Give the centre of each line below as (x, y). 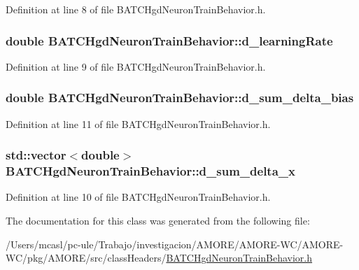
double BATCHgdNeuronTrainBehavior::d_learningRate (169, 40)
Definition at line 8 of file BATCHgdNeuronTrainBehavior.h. (136, 9)
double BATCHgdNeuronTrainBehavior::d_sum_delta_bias (180, 98)
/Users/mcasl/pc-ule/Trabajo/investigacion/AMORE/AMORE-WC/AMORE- (175, 244)
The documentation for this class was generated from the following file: (158, 220)
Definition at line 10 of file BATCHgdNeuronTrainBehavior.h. (138, 197)
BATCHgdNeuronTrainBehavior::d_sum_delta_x (150, 171)
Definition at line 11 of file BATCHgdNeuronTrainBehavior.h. (138, 123)
